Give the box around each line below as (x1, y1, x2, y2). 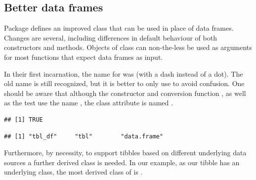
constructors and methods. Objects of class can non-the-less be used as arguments (4, 42, 252, 52)
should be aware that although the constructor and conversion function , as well (4, 88, 246, 98)
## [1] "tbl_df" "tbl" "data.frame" (4, 133, 164, 140)
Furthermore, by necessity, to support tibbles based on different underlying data (4, 147, 247, 158)
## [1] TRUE (4, 116, 43, 123)
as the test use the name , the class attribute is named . (4, 97, 173, 108)
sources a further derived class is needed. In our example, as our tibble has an (4, 157, 240, 167)
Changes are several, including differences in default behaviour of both (4, 32, 217, 43)
